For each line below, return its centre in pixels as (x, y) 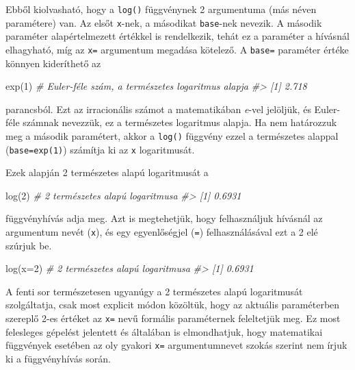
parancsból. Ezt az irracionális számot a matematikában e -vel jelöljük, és (158, 109)
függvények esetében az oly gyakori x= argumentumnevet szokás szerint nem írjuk (176, 345)
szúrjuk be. (29, 245)
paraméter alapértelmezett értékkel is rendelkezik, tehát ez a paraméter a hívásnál (177, 36)
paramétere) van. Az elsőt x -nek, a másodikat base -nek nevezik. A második (164, 22)
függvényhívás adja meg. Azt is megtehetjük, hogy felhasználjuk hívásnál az (164, 218)
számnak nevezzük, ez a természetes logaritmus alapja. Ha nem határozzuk (180, 122)
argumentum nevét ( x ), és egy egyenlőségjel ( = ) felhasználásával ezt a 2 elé (162, 232)
